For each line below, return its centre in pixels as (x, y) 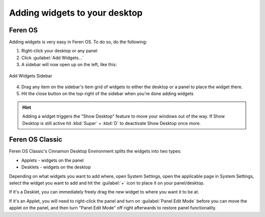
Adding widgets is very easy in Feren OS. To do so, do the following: (78, 42)
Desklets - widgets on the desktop (56, 167)
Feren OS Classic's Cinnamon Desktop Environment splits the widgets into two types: (95, 151)
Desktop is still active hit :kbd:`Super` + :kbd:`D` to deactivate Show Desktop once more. (112, 123)
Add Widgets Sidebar (31, 75)
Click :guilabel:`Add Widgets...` (53, 58)
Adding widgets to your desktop (76, 13)
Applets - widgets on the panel (53, 160)
